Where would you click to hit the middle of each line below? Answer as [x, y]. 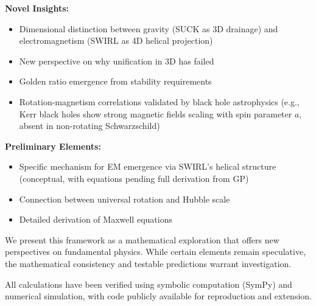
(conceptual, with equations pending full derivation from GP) [134, 178]
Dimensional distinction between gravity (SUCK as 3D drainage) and [149, 28]
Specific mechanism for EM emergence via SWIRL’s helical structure [148, 166]
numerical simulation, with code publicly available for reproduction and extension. [158, 296]
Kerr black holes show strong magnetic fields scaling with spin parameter [156, 113]
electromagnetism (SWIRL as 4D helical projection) [116, 40]
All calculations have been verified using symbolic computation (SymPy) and [149, 284]
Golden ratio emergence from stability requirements [115, 81]
